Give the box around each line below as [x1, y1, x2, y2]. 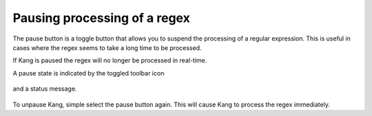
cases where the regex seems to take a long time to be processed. [12, 43, 203, 51]
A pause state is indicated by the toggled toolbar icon [12, 69, 165, 77]
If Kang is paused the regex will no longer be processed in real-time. [12, 56, 207, 65]
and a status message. [12, 84, 77, 93]
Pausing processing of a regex [12, 10, 191, 25]
